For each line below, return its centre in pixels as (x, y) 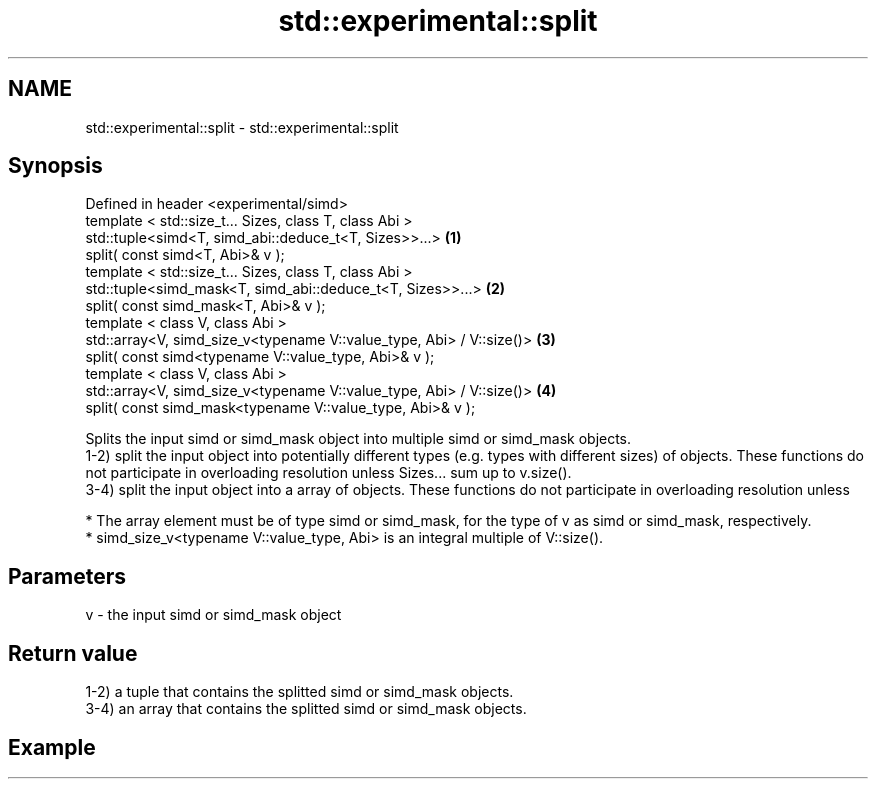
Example (52, 747)
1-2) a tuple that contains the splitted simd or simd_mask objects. (299, 692)
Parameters (67, 576)
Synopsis (55, 166)
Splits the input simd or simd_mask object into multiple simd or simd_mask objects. (358, 439)
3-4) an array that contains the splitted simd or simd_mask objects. (306, 709)
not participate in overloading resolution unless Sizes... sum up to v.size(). (328, 473)
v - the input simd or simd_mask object (213, 615)
